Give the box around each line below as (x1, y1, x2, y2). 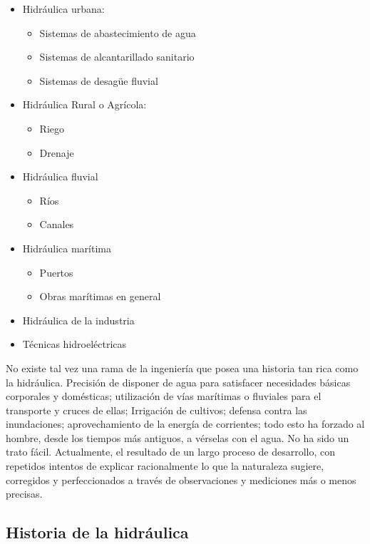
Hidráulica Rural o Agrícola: (22, 97, 147, 112)
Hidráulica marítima (22, 240, 111, 255)
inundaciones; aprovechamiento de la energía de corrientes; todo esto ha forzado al (6, 416, 365, 431)
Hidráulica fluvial (22, 169, 98, 184)
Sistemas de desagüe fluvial (39, 73, 158, 88)
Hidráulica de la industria (22, 312, 135, 327)
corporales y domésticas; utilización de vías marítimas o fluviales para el (6, 389, 322, 404)
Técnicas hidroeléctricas (22, 337, 127, 351)
